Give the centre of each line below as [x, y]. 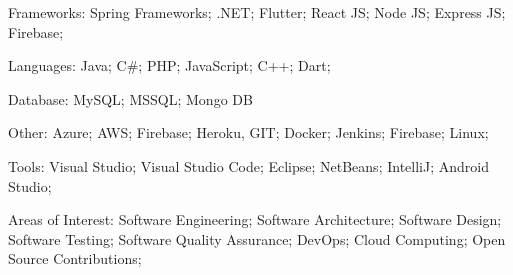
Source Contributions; [75, 258]
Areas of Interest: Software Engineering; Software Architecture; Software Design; [255, 219]
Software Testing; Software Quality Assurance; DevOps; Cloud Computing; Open [257, 238]
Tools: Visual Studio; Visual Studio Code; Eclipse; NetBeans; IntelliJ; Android [248, 165]
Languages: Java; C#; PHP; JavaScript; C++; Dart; [169, 65]
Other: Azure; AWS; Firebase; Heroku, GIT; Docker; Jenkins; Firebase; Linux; [248, 132]
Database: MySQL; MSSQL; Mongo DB [130, 98]
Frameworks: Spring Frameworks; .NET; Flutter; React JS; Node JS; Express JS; [257, 12]
